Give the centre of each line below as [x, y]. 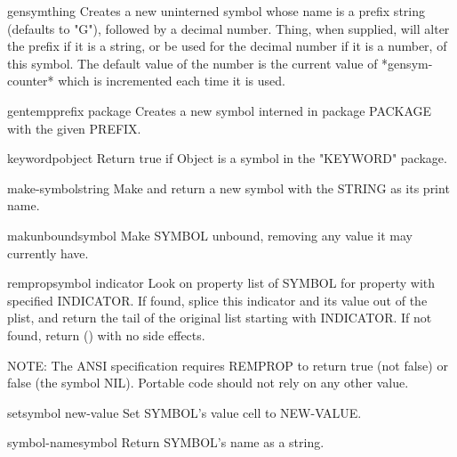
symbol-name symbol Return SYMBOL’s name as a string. [166, 442]
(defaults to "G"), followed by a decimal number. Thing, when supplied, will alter [228, 28]
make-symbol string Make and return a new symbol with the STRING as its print [228, 188]
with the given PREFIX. [74, 128]
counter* [31, 81]
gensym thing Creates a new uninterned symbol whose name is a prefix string [216, 11]
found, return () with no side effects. [106, 335]
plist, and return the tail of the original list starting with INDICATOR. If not [220, 318]
